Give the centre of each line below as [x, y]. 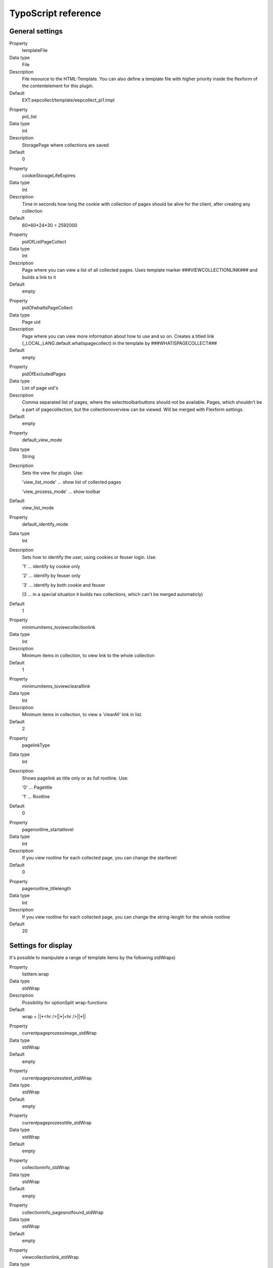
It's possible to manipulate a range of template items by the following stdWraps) [93, 958]
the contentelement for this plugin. [58, 86]
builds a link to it [39, 277]
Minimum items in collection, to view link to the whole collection [88, 656]
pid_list [30, 116]
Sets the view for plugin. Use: [53, 473]
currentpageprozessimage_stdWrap [59, 1033]
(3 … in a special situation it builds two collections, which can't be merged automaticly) [112, 594]
